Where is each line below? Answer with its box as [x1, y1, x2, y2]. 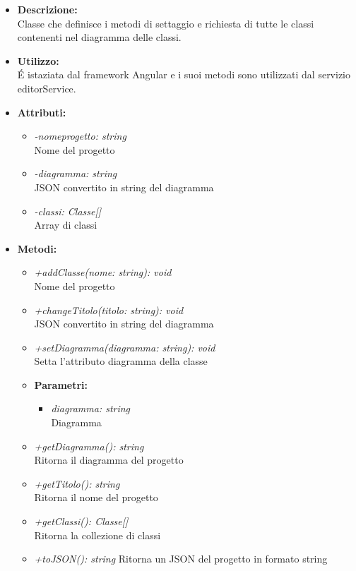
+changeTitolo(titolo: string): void [34, 302, 184, 317]
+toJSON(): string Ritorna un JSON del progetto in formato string [34, 551, 328, 566]
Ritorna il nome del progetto [34, 490, 158, 505]
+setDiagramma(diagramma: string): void [34, 339, 215, 354]
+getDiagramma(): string [34, 438, 144, 453]
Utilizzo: [17, 53, 59, 68]
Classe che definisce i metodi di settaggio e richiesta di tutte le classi [17, 16, 314, 30]
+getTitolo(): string [34, 476, 120, 491]
